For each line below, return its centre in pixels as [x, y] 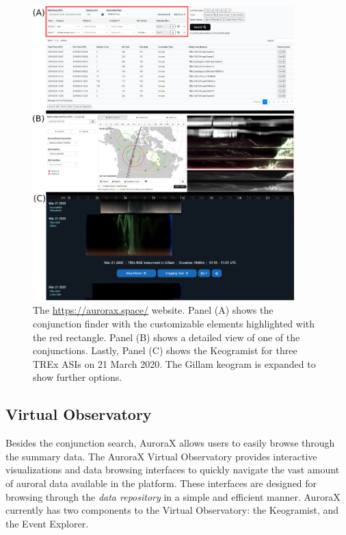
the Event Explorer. [47, 523]
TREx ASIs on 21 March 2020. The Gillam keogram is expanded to [174, 363]
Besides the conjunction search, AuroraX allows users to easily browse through [170, 443]
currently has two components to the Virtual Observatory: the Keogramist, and [172, 510]
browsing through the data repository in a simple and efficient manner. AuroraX [173, 496]
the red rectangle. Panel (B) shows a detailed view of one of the [167, 337]
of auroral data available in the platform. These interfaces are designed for [161, 483]
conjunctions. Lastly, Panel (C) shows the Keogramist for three [165, 350]
